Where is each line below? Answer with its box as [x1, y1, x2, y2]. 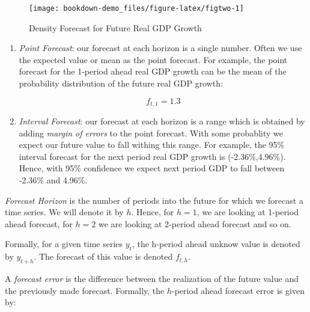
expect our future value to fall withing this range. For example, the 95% [19, 138, 285, 151]
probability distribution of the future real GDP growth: [19, 77, 223, 90]
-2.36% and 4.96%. [19, 174, 88, 186]
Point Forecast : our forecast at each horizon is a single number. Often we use [19, 41, 302, 54]
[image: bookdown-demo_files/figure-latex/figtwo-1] [29, 4, 244, 13]
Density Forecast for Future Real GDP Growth [29, 21, 202, 34]
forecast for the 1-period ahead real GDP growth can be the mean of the [19, 65, 287, 78]
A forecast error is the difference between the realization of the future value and [5, 272, 299, 285]
